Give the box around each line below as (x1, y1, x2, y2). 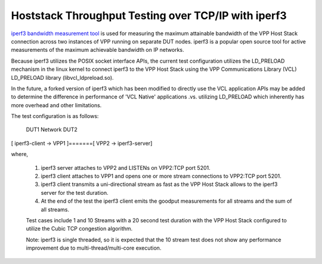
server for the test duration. (41, 189, 109, 196)
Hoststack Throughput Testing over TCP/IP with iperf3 (11, 9, 287, 22)
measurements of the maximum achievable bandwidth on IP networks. (11, 46, 184, 54)
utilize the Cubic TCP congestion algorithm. (26, 225, 133, 232)
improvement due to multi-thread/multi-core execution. (26, 244, 162, 251)
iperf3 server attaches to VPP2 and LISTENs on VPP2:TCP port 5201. (41, 164, 211, 171)
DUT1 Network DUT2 (26, 126, 78, 133)
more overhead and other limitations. (11, 101, 102, 108)
